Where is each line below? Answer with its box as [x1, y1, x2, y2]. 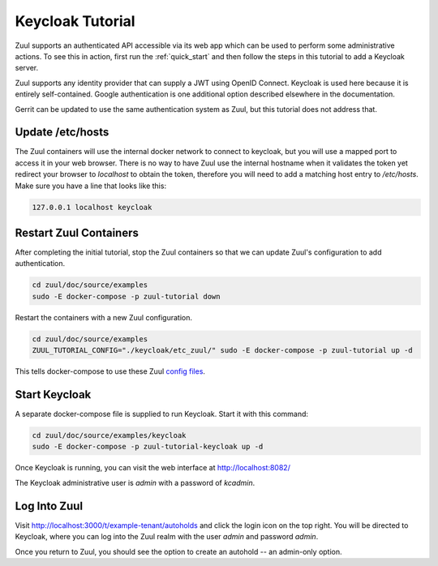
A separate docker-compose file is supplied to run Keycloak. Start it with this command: [15, 409, 308, 419]
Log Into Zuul [15, 499, 84, 512]
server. [15, 63, 39, 73]
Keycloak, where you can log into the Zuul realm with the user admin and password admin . [15, 532, 319, 542]
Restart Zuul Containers [15, 225, 140, 239]
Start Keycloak [15, 388, 92, 401]
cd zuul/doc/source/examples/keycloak [32, 431, 187, 440]
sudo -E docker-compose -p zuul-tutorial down [32, 292, 221, 301]
